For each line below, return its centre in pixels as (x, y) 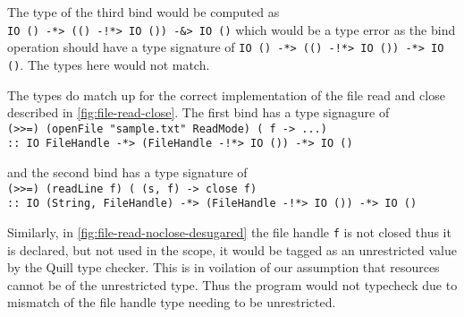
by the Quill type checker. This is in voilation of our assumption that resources (224, 267)
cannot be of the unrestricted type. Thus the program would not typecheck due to (232, 284)
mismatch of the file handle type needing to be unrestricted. (172, 302)
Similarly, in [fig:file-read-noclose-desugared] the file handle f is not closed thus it (229, 231)
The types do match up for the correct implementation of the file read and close (226, 94)
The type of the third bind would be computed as (143, 12)
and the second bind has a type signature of (127, 172)
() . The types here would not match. (109, 64)
